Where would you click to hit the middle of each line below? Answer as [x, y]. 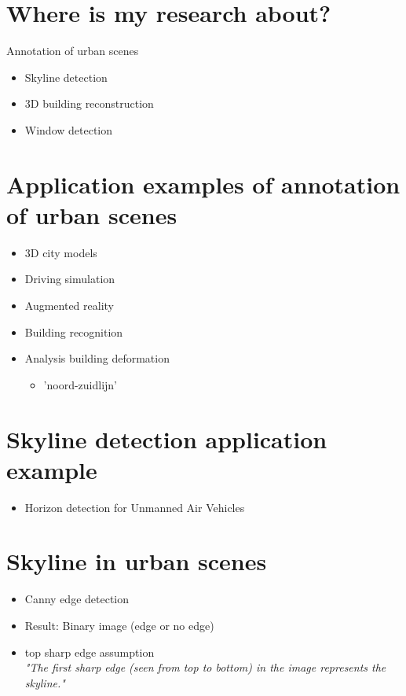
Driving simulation [70, 279]
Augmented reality [69, 305]
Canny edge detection [77, 599]
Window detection [69, 129]
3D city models [61, 252]
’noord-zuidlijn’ [80, 384]
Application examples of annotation [203, 184]
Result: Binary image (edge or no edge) [119, 625]
